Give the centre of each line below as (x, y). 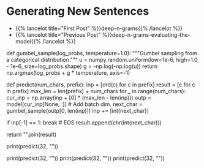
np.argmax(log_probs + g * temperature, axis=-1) (68, 72)
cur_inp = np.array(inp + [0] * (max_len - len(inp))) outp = (79, 97)
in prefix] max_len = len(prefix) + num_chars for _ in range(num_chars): (96, 91)
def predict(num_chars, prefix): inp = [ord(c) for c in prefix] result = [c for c (101, 85)
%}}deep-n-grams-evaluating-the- (146, 34)
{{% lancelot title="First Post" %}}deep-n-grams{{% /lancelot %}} (99, 28)
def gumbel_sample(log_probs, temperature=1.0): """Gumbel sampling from (102, 53)
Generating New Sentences (78, 11)
